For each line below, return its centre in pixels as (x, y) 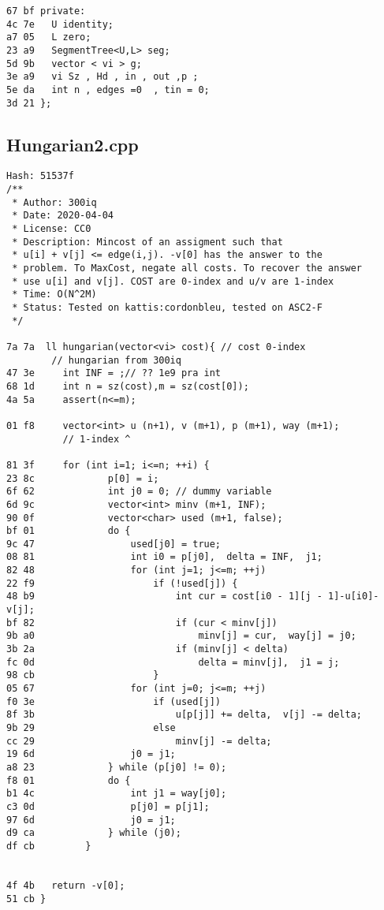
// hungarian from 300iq (116, 360)
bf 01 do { (69, 531)
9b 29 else (91, 728)
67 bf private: (46, 11)
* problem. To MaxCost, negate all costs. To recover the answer (187, 269)
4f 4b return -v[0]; (66, 885)
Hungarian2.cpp (73, 144)
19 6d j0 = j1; (91, 754)
